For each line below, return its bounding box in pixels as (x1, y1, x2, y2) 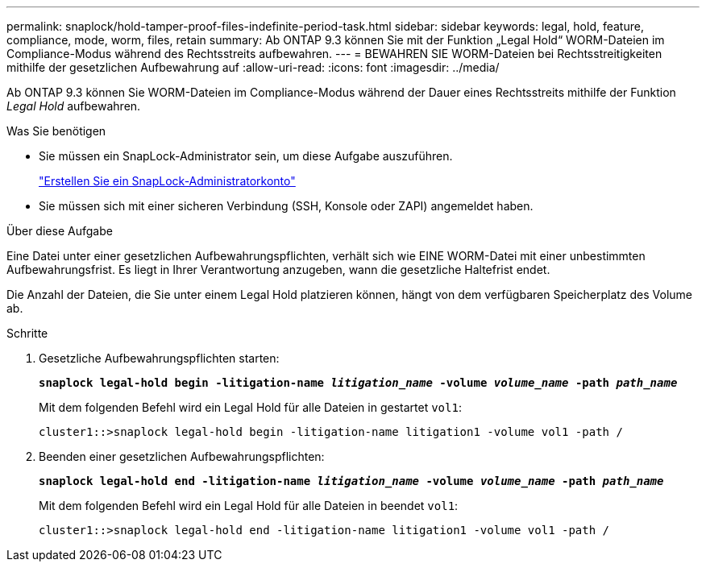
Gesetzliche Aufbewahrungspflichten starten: (39, 351, 280, 365)
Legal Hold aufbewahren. (6, 99, 141, 113)
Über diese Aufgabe (6, 224, 113, 238)
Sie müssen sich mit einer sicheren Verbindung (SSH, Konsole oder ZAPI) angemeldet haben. (39, 199, 534, 213)
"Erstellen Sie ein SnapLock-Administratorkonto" (39, 174, 296, 188)
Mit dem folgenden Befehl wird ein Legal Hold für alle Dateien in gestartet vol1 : (39, 400, 462, 414)
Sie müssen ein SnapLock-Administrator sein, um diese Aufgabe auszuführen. (39, 149, 453, 163)
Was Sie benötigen (6, 124, 106, 138)
